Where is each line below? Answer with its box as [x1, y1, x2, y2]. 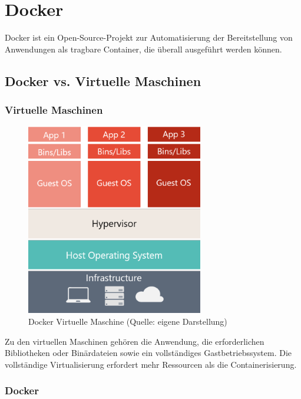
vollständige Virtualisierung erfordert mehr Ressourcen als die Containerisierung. [5, 358, 297, 370]
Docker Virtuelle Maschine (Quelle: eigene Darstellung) [28, 315, 227, 327]
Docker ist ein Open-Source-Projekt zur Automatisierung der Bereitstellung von [5, 31, 293, 44]
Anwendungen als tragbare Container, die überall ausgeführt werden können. [5, 42, 282, 55]
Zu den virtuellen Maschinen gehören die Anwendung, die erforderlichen [5, 335, 264, 347]
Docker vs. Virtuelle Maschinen [5, 71, 201, 90]
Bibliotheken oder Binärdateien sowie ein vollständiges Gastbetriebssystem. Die [5, 347, 292, 359]
